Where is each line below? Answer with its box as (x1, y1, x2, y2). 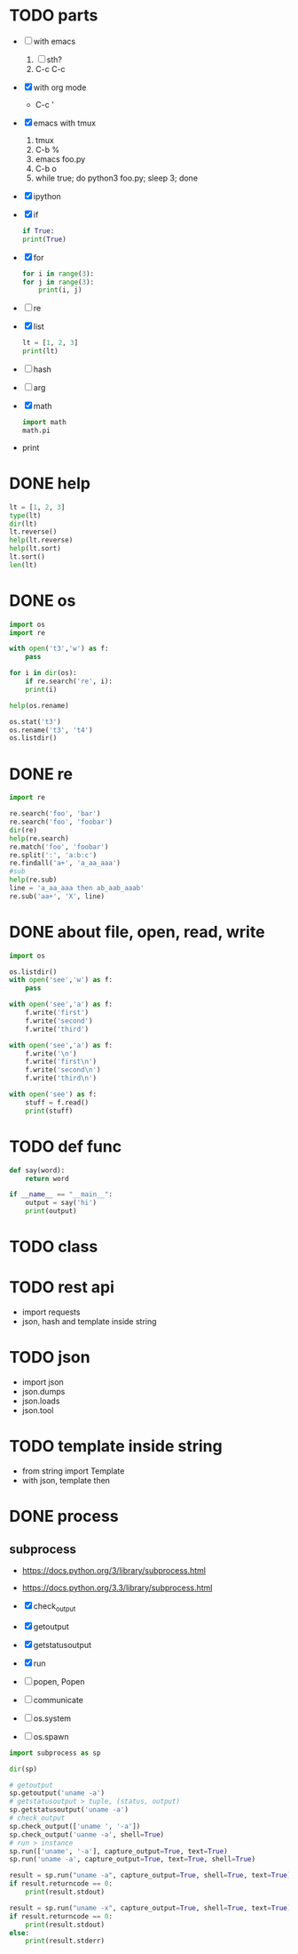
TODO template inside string (9, 1436, 223, 1457)
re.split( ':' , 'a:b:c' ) (9, 850, 98, 859)
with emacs (33, 36, 76, 46)
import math (21, 418, 67, 427)
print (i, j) (38, 285, 82, 294)
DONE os (9, 591, 76, 610)
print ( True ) (21, 235, 67, 244)
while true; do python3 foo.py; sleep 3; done (35, 173, 198, 183)
